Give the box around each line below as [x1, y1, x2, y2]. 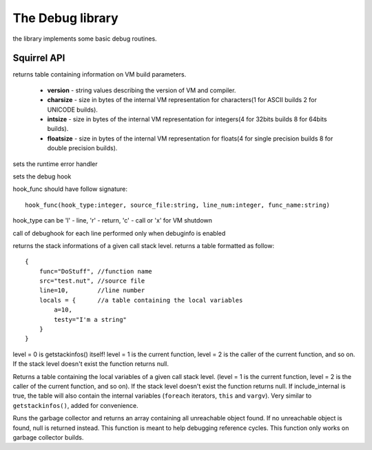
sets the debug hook [12, 172, 72, 181]
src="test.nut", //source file [39, 277, 145, 285]
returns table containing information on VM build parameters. [12, 70, 187, 79]
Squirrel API [12, 52, 65, 64]
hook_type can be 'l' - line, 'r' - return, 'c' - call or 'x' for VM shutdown [12, 216, 213, 225]
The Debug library [12, 10, 118, 25]
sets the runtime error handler [12, 159, 98, 168]
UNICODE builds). [47, 105, 98, 114]
